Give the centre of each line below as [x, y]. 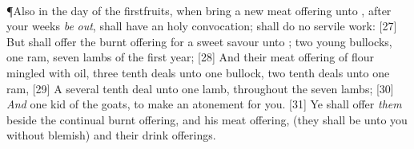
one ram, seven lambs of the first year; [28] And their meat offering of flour [190, 57]
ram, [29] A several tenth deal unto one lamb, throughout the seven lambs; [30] [200, 88]
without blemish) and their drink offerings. [111, 135]
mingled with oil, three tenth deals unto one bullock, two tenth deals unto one [198, 72]
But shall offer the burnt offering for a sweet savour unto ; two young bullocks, [199, 41]
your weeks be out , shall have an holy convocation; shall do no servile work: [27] [202, 26]
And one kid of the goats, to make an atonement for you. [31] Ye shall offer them [204, 104]
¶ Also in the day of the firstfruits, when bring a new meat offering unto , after [199, 10]
